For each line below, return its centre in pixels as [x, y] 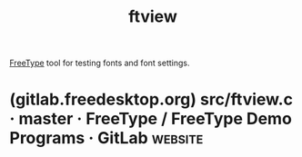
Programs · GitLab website [106, 138]
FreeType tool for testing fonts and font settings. [100, 63]
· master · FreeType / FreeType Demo [151, 119]
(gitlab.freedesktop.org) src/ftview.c [151, 99]
